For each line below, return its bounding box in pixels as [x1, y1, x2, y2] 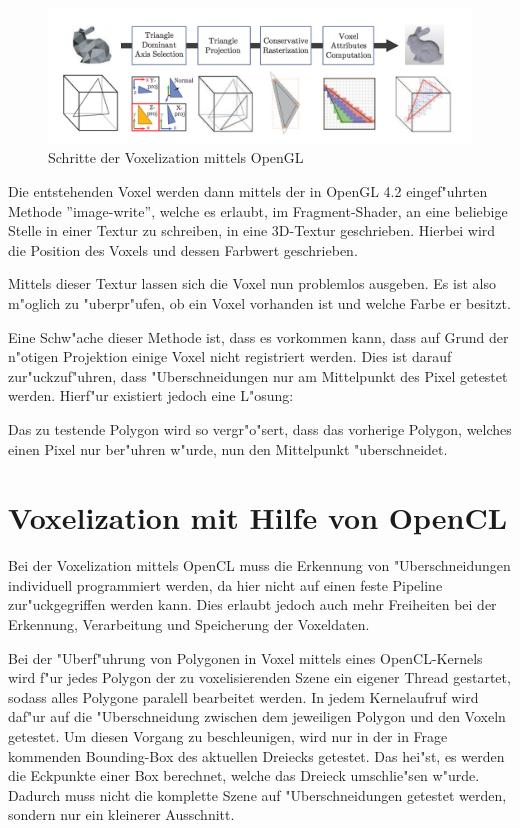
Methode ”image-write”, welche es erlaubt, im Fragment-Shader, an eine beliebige [8, 200, 508, 221]
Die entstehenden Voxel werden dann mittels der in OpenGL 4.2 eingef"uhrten [8, 181, 488, 201]
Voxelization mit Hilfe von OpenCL [8, 497, 508, 538]
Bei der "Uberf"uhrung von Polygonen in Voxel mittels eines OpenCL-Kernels [8, 647, 483, 668]
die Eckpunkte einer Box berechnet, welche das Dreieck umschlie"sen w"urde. [8, 765, 480, 786]
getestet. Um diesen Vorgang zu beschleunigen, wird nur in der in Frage [8, 726, 448, 746]
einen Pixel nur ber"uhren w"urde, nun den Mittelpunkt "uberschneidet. [8, 438, 448, 459]
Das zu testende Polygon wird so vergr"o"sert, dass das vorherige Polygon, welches [8, 418, 512, 439]
